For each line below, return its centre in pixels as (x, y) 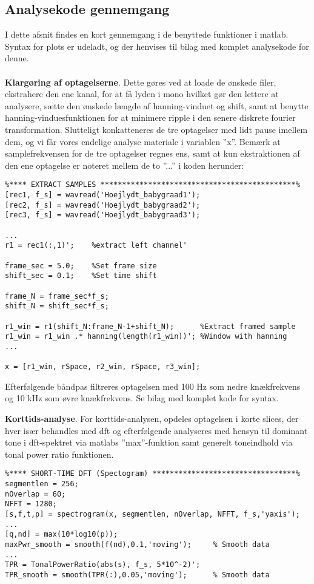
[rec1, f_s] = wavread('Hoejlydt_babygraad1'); (103, 195)
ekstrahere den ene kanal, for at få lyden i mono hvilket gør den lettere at (142, 94)
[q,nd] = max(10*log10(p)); (62, 535)
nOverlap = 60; (35, 494)
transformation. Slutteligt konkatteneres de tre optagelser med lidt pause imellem (156, 129)
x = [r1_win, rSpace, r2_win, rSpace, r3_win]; (103, 367)
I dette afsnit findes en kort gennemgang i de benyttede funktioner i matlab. (147, 34)
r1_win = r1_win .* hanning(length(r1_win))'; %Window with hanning (146, 337)
